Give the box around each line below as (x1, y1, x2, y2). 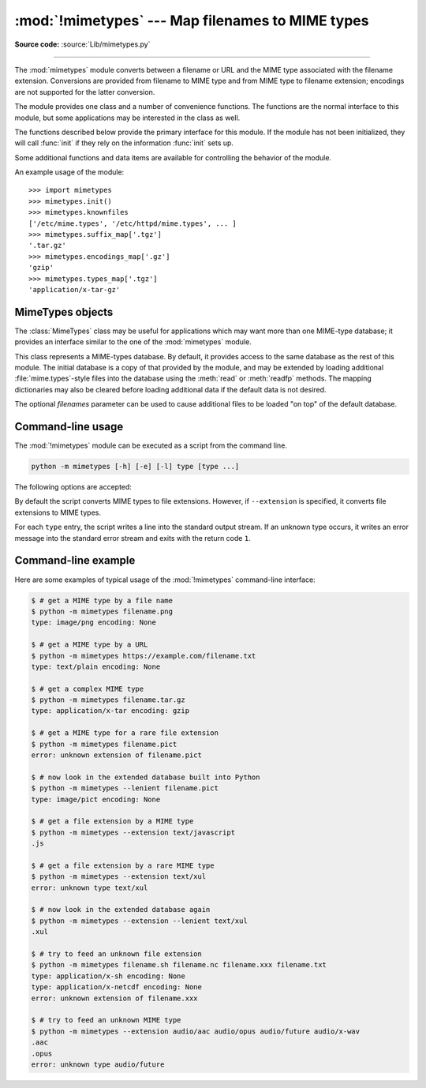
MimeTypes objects (14, 305, 114, 319)
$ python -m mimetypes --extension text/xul (31, 872, 207, 881)
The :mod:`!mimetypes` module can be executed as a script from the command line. (14, 441, 288, 450)
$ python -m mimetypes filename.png (31, 606, 174, 616)
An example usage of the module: (14, 167, 125, 177)
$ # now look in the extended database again (31, 905, 211, 914)
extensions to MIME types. (14, 508, 102, 517)
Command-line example (14, 553, 136, 568)
